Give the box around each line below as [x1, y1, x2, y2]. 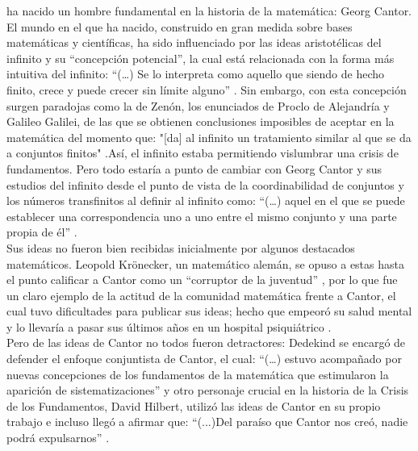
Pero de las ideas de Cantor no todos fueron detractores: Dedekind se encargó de [6, 334, 406, 351]
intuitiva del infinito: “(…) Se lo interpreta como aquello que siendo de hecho [6, 65, 385, 82]
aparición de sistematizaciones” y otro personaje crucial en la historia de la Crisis [6, 382, 409, 399]
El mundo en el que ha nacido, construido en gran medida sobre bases [6, 18, 353, 35]
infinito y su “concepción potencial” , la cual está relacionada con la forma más [6, 49, 395, 66]
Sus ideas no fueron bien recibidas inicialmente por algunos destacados [6, 239, 355, 256]
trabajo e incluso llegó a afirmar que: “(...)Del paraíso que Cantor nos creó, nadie [6, 413, 408, 430]
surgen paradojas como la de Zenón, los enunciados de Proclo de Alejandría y [6, 97, 390, 114]
